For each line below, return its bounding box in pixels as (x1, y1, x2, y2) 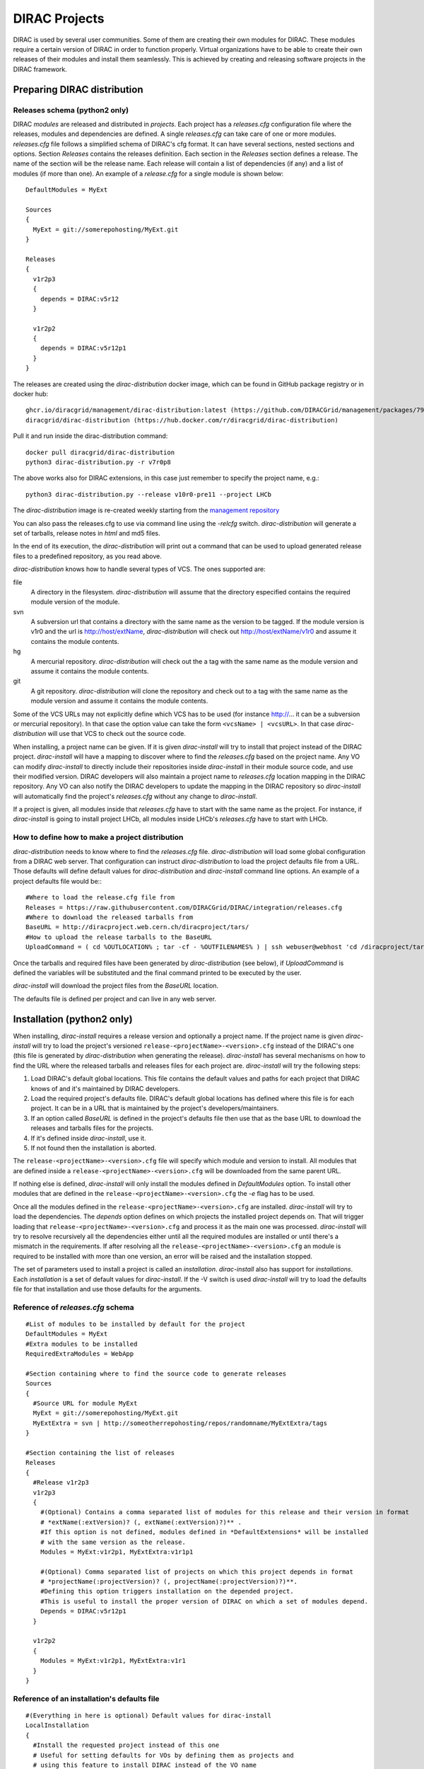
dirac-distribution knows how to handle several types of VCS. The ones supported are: (13, 565, 266, 573)
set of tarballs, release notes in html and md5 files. (13, 529, 160, 537)
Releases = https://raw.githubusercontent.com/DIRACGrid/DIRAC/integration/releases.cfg (25, 903, 343, 911)
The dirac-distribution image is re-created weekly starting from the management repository (13, 506, 280, 514)
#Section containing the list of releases (25, 1449, 175, 1457)
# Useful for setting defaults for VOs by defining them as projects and (33, 1751, 294, 1759)
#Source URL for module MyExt (33, 1400, 138, 1407)
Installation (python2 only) (13, 1013, 134, 1025)
